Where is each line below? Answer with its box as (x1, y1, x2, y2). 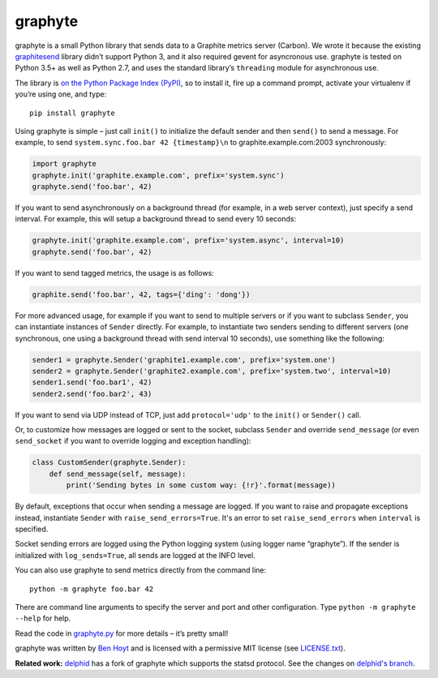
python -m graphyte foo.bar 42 (29, 584, 154, 594)
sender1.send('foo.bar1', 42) (32, 378, 152, 387)
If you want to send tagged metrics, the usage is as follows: (15, 268, 214, 277)
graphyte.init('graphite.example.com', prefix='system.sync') (32, 170, 285, 180)
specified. (15, 524, 49, 534)
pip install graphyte (29, 108, 115, 118)
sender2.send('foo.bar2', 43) (32, 389, 152, 398)
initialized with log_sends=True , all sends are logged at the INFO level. (15, 550, 255, 560)
